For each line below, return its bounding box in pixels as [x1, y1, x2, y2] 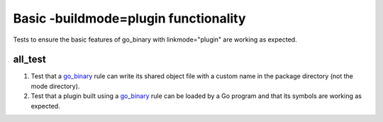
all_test [13, 54, 46, 66]
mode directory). [30, 82, 80, 90]
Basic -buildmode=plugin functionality [13, 11, 246, 26]
